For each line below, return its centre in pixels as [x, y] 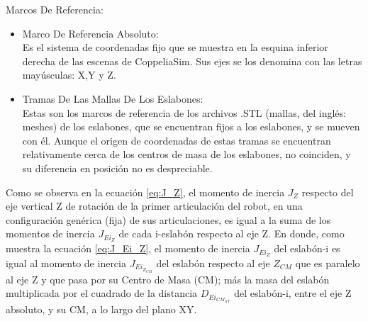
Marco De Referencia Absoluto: [90, 33]
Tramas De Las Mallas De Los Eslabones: [113, 98]
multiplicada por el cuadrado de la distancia [102, 293]
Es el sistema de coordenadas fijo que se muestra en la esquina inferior [175, 47]
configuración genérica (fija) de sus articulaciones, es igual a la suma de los [168, 219]
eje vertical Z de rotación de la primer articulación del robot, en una [154, 206]
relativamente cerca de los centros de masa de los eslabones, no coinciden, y [186, 154]
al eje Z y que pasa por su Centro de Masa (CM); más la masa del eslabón [168, 279]
